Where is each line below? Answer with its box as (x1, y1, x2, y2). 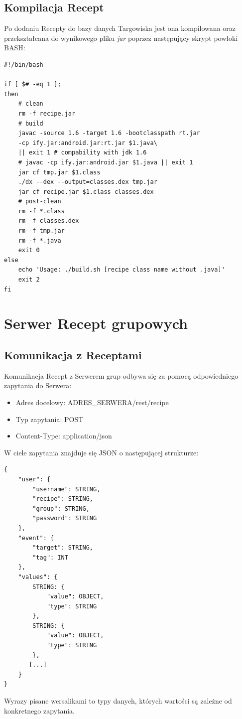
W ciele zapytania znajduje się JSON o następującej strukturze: (4, 447, 199, 457)
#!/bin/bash (4, 61, 43, 68)
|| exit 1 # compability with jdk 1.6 (18, 149, 147, 156)
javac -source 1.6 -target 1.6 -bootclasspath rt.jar (18, 130, 200, 137)
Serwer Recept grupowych (4, 313, 188, 333)
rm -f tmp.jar (18, 227, 65, 235)
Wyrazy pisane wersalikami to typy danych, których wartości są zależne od (4, 696, 232, 706)
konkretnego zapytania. (4, 705, 75, 716)
